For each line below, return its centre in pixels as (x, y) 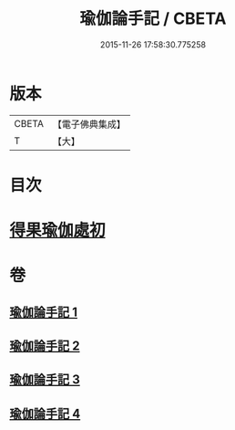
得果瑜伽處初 (58, 231)
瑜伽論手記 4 (45, 413)
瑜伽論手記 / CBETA (153, 19)
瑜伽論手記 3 (45, 380)
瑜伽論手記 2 (45, 346)
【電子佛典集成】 (89, 124)
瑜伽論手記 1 (44, 312)
